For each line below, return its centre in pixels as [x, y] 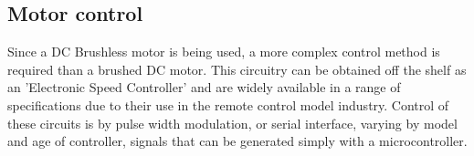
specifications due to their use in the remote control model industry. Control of [228, 104]
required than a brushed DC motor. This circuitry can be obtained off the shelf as [237, 69]
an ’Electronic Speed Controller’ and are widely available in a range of [204, 87]
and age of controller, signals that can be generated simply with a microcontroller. [237, 141]
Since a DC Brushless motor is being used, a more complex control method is [224, 52]
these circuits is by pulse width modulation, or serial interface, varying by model [232, 123]
